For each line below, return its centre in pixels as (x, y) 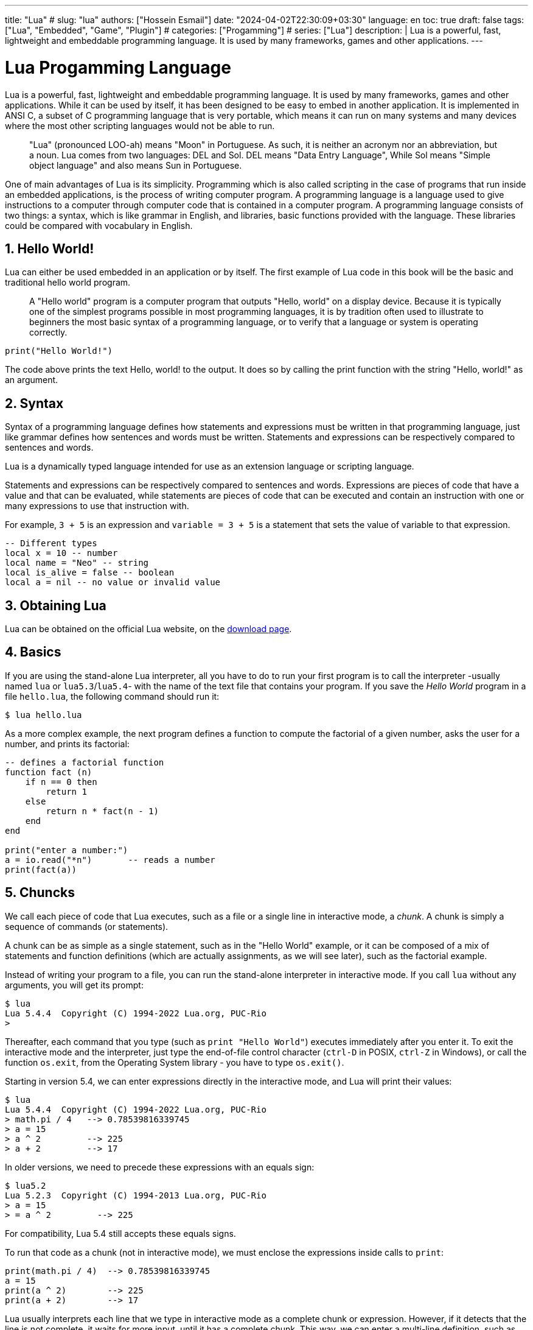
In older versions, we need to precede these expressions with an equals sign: (160, 1167)
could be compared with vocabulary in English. (99, 225)
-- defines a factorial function (85, 762)
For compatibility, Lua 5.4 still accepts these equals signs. (120, 1233)
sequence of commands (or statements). (87, 926)
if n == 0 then (61, 782)
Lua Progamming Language (118, 67)
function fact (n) (49, 772)
